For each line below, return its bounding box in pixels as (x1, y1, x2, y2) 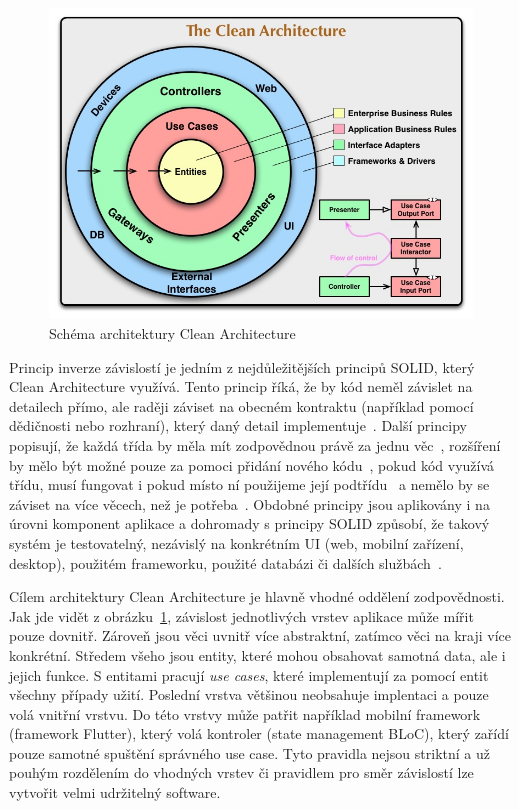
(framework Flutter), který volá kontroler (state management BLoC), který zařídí (9, 723, 509, 744)
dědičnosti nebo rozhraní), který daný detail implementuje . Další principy (9, 415, 467, 436)
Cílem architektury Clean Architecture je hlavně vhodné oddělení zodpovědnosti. (9, 586, 505, 607)
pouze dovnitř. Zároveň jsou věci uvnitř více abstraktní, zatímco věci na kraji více (9, 625, 512, 646)
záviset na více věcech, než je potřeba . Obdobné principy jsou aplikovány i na (9, 493, 490, 514)
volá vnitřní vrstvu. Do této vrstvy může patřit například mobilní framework (9, 703, 481, 724)
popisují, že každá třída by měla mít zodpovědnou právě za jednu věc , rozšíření (9, 434, 501, 455)
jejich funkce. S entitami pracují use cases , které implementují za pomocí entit (9, 664, 489, 685)
